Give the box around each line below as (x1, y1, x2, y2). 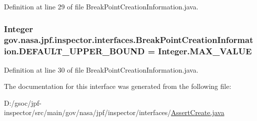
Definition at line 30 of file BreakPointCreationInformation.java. (4, 64, 199, 75)
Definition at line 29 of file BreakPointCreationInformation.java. (4, 1, 199, 11)
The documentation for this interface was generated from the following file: (4, 81, 231, 91)
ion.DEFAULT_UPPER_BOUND (4, 45, 145, 57)
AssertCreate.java (171, 107, 224, 118)
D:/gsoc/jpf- (4, 97, 42, 108)
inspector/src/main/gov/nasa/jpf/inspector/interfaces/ (4, 107, 171, 118)
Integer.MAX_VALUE (158, 45, 252, 57)
